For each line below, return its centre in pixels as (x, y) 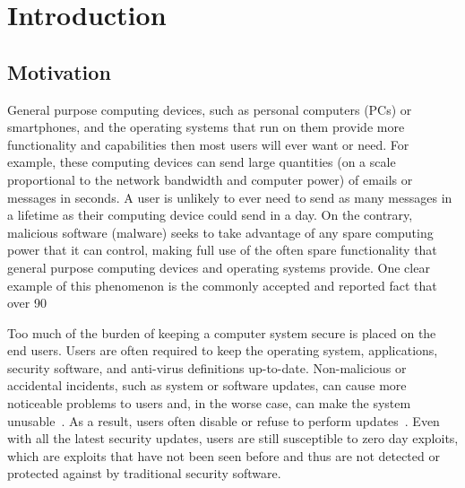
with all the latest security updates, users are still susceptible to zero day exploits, (233, 438)
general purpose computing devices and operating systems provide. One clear (219, 267)
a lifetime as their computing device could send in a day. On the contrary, (210, 215)
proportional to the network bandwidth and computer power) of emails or (210, 179)
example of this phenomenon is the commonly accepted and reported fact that (222, 285)
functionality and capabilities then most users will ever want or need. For (208, 144)
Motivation (59, 71)
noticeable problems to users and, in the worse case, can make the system (209, 403)
